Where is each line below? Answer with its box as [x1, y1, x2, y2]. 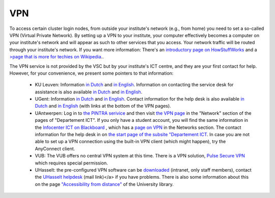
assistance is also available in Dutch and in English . [35, 89, 143, 95]
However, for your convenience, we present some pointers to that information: [9, 70, 174, 76]
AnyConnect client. [35, 145, 75, 152]
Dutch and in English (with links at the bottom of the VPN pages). [35, 103, 172, 109]
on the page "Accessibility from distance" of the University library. [35, 181, 174, 187]
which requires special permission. [35, 160, 108, 166]
